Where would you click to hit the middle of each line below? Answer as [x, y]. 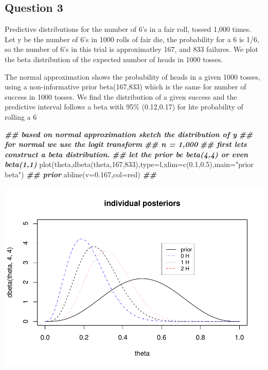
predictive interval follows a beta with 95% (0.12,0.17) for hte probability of [124, 107]
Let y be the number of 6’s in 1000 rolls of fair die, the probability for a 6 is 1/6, [132, 39]
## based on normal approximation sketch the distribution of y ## [129, 134]
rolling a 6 [21, 116]
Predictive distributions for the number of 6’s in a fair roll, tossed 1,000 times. [128, 29]
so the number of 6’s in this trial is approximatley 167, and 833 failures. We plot [131, 49]
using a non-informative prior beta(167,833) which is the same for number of [126, 87]
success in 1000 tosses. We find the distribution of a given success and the [121, 96]
